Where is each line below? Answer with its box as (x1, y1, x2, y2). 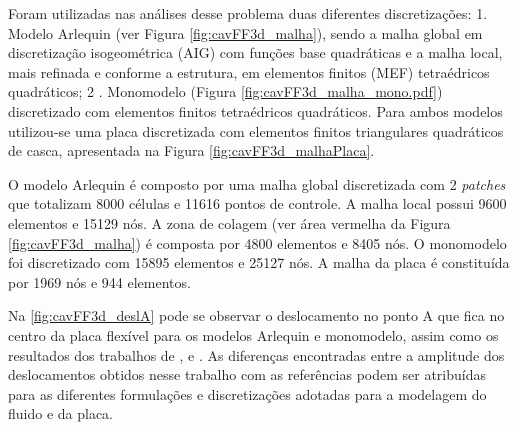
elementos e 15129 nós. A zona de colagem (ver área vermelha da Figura (8, 212, 451, 233)
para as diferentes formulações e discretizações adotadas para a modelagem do (8, 383, 487, 404)
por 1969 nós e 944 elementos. (8, 271, 191, 292)
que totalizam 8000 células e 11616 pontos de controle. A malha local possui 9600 (8, 193, 507, 214)
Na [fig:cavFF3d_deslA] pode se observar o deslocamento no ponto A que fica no (8, 305, 505, 326)
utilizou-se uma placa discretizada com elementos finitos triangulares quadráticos (8, 120, 504, 141)
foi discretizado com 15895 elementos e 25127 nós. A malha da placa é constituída (8, 252, 510, 273)
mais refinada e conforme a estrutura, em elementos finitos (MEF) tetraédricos (8, 61, 490, 82)
